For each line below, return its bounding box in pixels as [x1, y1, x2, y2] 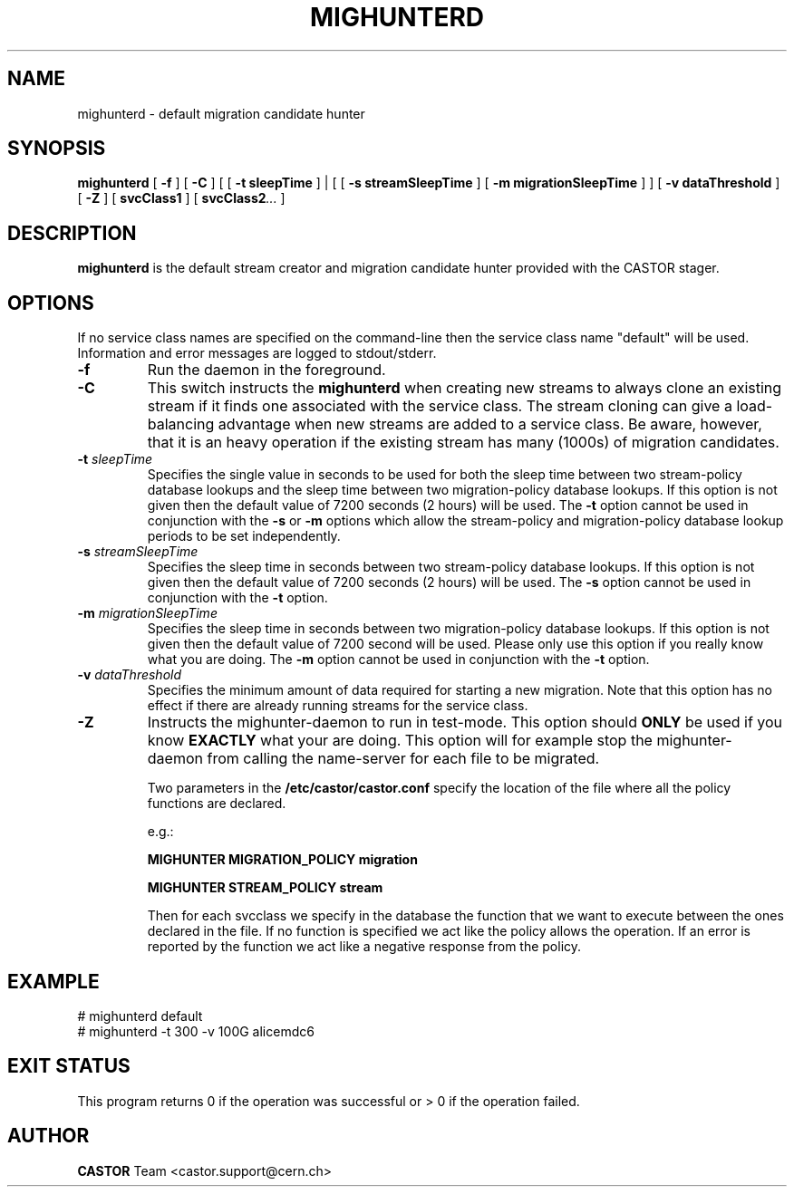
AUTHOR [7, 1124, 90, 1148]
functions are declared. [147, 795, 286, 812]
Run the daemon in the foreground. [147, 361, 386, 380]
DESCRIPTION [7, 221, 137, 245]
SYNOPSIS [7, 137, 106, 160]
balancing [147, 415, 215, 434]
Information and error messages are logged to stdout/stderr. [77, 345, 437, 361]
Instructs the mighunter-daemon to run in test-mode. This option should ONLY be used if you [147, 713, 783, 732]
